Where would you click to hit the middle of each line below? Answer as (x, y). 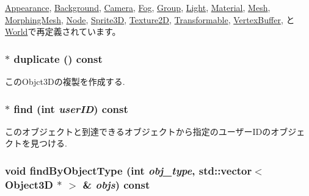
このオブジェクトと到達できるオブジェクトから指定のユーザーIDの (138, 131)
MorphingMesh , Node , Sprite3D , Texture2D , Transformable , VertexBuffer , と (150, 19)
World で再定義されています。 (63, 31)
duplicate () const (58, 58)
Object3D (29, 184)
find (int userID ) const (71, 108)
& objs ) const (116, 184)
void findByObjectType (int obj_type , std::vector (129, 170)
